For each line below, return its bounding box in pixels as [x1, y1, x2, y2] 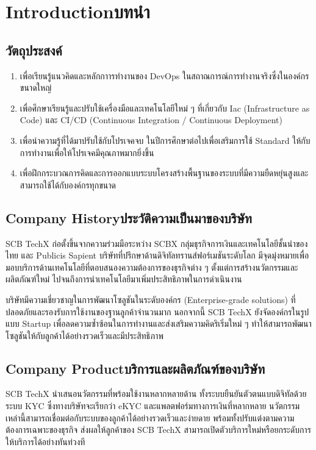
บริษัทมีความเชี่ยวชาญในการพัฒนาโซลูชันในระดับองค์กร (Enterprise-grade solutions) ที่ [5, 293, 296, 305]
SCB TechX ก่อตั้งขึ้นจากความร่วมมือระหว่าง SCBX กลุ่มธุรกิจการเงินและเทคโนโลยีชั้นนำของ [5, 237, 308, 249]
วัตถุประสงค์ [5, 40, 62, 59]
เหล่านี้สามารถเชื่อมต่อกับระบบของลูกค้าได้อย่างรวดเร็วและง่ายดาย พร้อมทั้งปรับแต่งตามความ [5, 411, 295, 424]
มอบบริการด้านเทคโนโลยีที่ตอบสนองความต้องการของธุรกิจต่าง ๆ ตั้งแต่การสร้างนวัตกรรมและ [5, 260, 298, 273]
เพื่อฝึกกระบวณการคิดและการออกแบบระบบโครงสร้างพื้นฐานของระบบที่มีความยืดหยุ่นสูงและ [20, 166, 309, 179]
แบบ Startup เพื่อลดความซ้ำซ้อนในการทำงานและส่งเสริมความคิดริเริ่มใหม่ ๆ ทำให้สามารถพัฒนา [5, 317, 312, 330]
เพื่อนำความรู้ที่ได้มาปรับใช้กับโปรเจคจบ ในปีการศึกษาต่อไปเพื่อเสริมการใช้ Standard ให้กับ [20, 134, 311, 146]
